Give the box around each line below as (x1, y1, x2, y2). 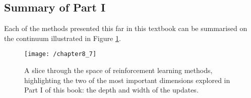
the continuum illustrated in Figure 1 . (4, 32, 121, 43)
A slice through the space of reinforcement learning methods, (24, 65, 213, 75)
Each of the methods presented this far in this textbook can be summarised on (4, 23, 247, 33)
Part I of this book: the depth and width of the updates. (24, 84, 199, 95)
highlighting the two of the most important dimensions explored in (24, 74, 230, 85)
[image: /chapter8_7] (24, 50, 97, 58)
